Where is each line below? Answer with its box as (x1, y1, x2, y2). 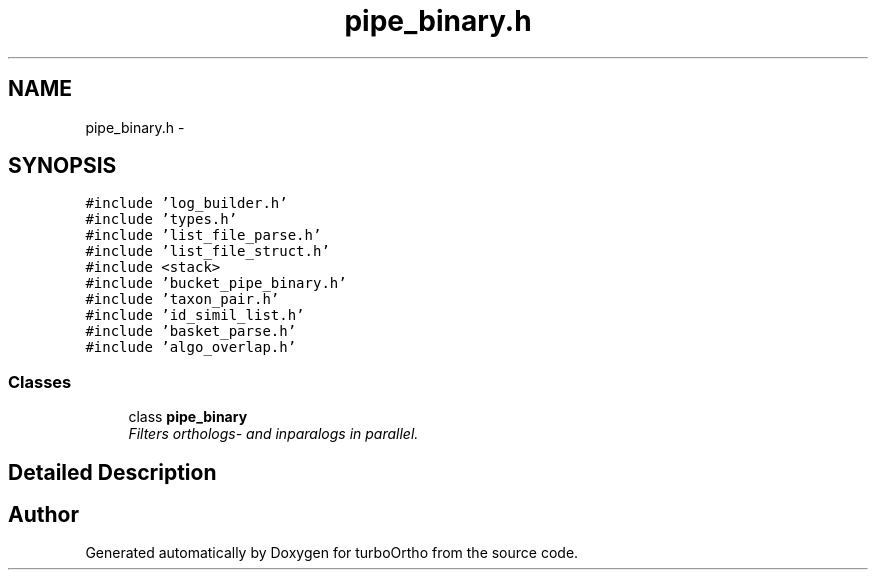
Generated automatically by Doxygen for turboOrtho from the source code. (85, 544, 579, 562)
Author (8, 502, 79, 528)
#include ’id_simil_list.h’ (85, 307, 305, 324)
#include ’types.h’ (85, 211, 238, 228)
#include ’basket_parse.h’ (85, 323, 297, 340)
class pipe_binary (128, 408, 248, 426)
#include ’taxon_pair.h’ (85, 291, 280, 308)
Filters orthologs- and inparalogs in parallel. (128, 425, 419, 443)
